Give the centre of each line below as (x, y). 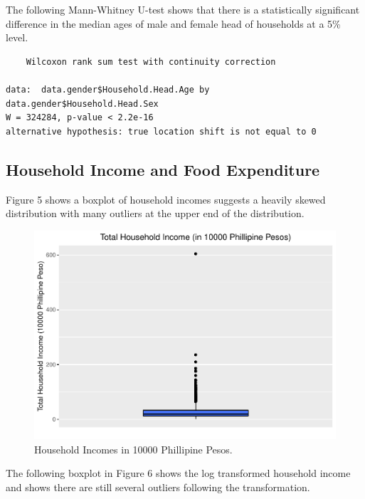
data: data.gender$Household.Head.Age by (108, 89)
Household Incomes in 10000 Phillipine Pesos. (133, 449)
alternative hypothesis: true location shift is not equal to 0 (161, 131)
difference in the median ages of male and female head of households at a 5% (173, 23)
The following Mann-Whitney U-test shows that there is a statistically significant (183, 9)
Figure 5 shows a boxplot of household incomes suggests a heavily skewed (166, 199)
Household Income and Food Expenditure (163, 169)
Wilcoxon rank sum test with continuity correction (151, 62)
